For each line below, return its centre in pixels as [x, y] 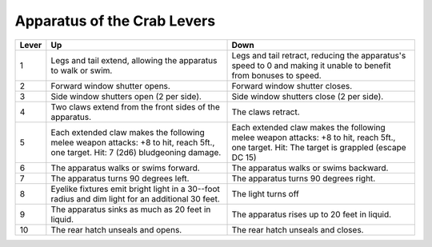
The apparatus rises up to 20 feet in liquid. [312, 214]
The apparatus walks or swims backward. [310, 168]
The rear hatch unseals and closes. [298, 229]
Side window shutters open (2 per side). [126, 96]
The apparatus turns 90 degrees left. [120, 178]
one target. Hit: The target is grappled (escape [319, 147]
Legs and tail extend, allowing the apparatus [134, 60]
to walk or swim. [82, 70]
